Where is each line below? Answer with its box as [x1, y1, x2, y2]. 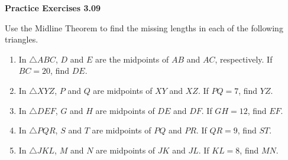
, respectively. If [215, 53, 273, 65]
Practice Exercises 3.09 [5, 2, 101, 14]
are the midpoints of [95, 53, 169, 65]
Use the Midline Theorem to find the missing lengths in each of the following [5, 21, 283, 34]
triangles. [5, 33, 38, 45]
